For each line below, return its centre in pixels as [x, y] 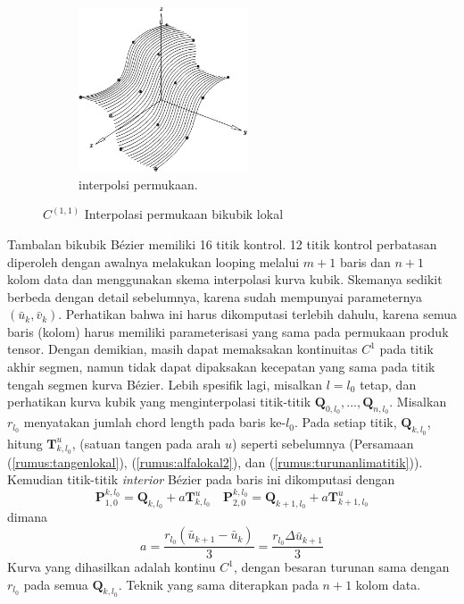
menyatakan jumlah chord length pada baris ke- [155, 422]
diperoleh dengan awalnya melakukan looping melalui [153, 261]
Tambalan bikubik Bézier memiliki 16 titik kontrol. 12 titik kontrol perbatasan [222, 243]
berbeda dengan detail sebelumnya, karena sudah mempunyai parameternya [215, 296]
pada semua [56, 584]
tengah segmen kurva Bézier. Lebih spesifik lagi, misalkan [165, 384]
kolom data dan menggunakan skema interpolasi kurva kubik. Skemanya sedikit [225, 279]
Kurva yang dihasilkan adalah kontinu [112, 567]
